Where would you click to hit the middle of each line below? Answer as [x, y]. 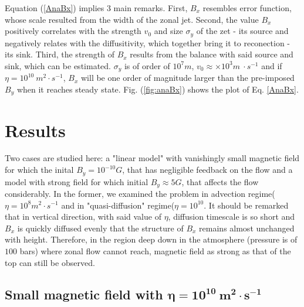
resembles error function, [247, 8]
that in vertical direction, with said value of [83, 216]
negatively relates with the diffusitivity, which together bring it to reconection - [148, 42]
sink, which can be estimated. [58, 65]
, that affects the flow [220, 181]
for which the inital [39, 170]
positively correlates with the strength [73, 31]
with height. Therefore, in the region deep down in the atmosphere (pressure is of [151, 239]
